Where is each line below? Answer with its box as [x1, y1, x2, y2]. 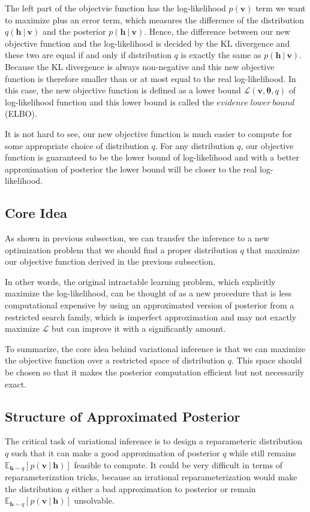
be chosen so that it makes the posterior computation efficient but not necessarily [5, 366, 305, 378]
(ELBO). [5, 107, 37, 120]
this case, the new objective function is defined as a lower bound [5, 84, 241, 96]
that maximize [246, 243, 300, 256]
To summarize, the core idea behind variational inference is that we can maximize [5, 342, 306, 355]
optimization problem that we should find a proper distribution [5, 243, 237, 256]
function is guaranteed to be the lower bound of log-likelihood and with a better [5, 151, 300, 163]
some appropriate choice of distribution [5, 139, 149, 152]
